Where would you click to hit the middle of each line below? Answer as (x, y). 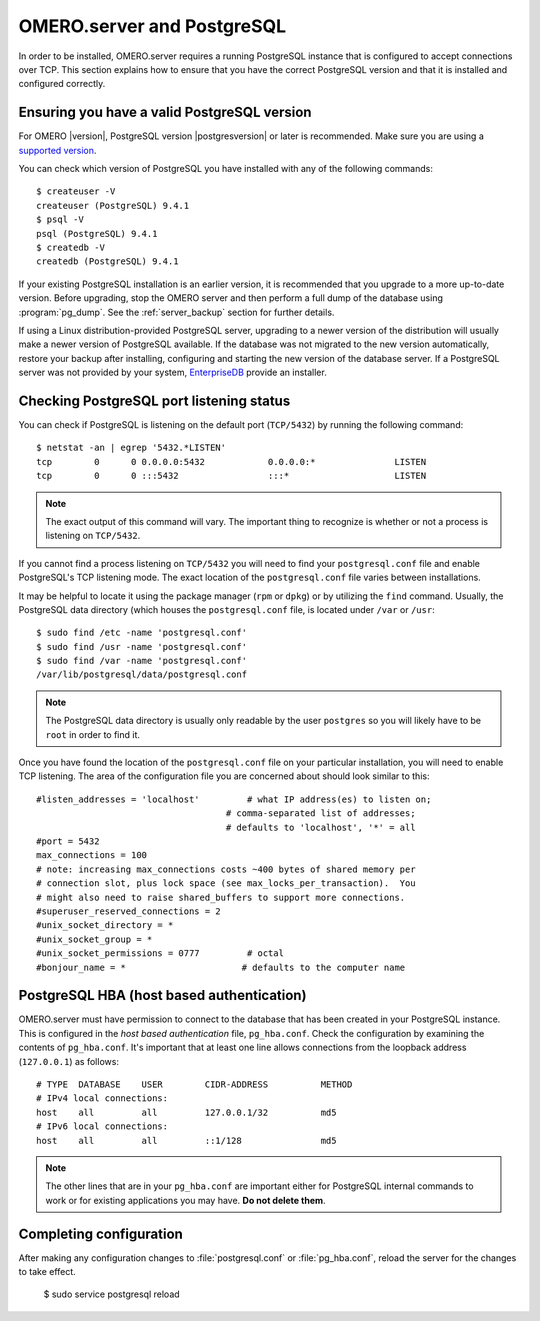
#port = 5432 (68, 841)
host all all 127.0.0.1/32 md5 (186, 1112)
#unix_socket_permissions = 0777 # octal (160, 953)
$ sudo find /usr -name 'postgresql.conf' (142, 646)
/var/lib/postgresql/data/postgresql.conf (142, 674)
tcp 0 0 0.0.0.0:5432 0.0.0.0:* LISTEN (231, 461)
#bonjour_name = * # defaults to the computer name (221, 967)
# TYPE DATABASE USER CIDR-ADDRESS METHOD (194, 1084)
